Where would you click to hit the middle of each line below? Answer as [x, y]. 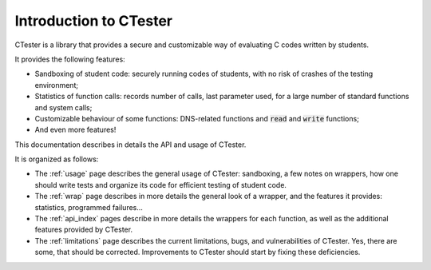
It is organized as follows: [57, 159]
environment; [57, 85]
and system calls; [63, 107]
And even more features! [75, 130]
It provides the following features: [70, 59]
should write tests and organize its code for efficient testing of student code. [161, 185]
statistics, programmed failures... [89, 207]
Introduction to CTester [94, 21]
